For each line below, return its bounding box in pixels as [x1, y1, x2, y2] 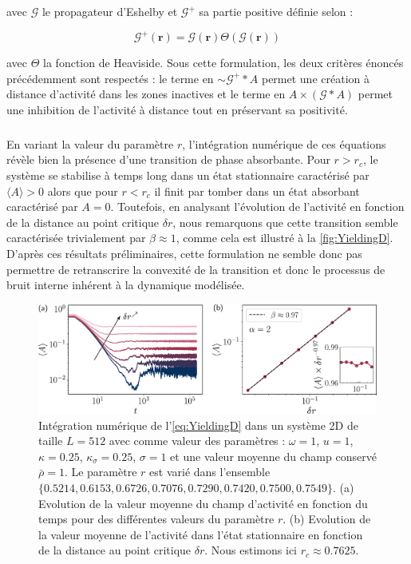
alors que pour [47, 182, 118, 199]
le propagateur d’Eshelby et [41, 3, 178, 19]
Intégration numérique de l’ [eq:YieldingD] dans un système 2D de [38, 416, 358, 433]
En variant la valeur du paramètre [6, 135, 174, 152]
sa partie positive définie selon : [199, 3, 354, 19]
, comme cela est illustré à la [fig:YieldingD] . [176, 229, 393, 246]
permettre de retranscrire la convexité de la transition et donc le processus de [6, 260, 385, 277]
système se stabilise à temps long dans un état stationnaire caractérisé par [6, 167, 370, 184]
